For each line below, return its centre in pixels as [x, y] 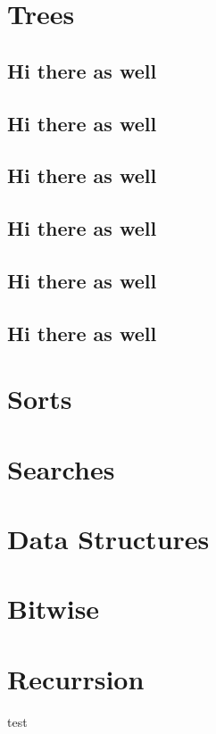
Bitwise [54, 609]
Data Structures [108, 538]
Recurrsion [76, 678]
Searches [61, 468]
